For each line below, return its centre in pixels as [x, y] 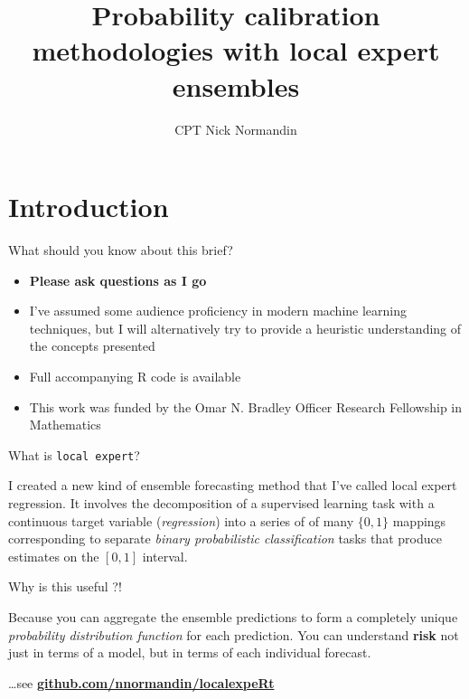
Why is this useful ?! [65, 586]
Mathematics [65, 425]
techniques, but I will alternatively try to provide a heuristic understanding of [245, 328]
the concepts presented [92, 346]
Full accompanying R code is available [135, 376]
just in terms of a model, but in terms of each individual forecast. [190, 652]
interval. [165, 556]
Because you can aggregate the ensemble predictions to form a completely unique [233, 617]
